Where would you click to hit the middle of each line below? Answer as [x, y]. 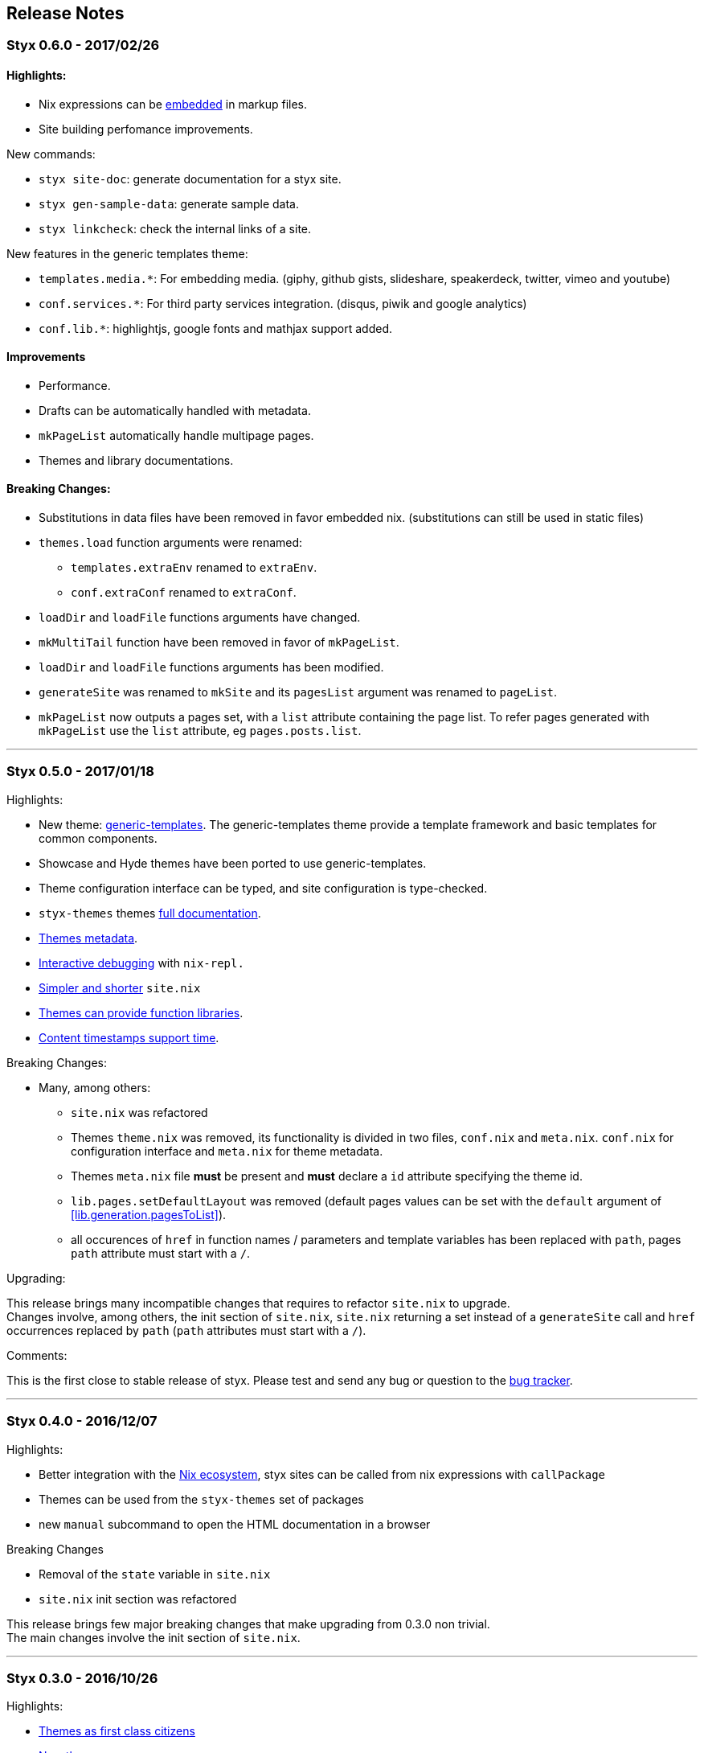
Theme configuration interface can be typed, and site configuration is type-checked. [263, 888]
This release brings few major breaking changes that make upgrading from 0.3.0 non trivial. [248, 1624]
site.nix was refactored [139, 1112]
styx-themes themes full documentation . [150, 913]
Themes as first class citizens [117, 1731]
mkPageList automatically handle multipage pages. [176, 435]
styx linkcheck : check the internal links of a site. [175, 228]
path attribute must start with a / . [161, 1253]
